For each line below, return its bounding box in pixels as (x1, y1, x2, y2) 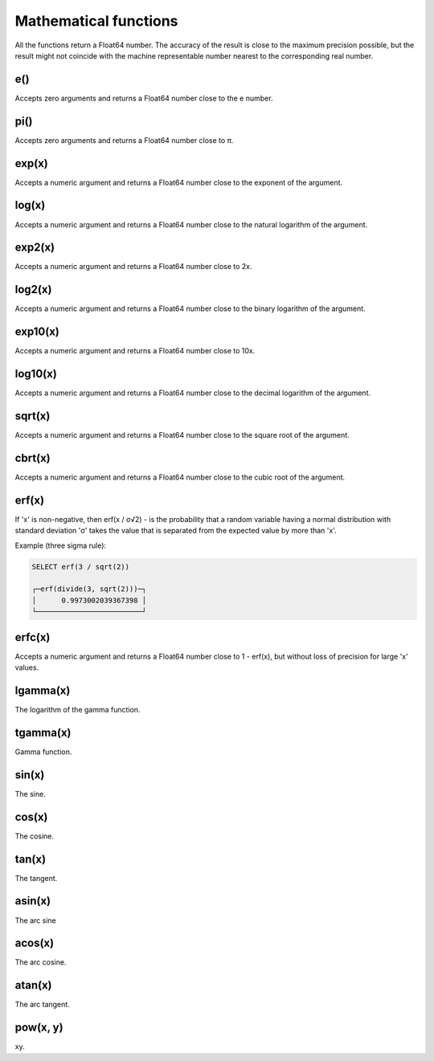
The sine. (14, 789, 46, 798)
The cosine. (14, 831, 55, 841)
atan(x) (14, 978, 52, 992)
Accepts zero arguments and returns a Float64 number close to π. (14, 135, 234, 145)
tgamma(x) (14, 725, 72, 739)
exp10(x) (14, 325, 60, 339)
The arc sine (14, 916, 56, 925)
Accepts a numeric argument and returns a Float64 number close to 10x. (14, 346, 256, 356)
